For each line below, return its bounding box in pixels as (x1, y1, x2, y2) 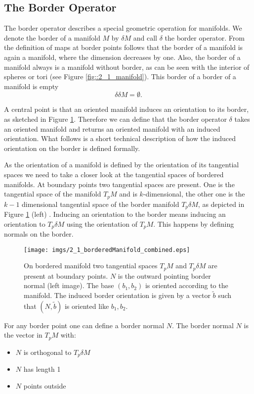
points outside (23, 380, 66, 391)
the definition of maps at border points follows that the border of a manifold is (4, 42, 243, 52)
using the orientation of (66, 218, 137, 229)
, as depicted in (198, 198, 245, 209)
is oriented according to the (145, 280, 228, 291)
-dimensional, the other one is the (143, 189, 245, 199)
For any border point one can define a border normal (4, 320, 165, 330)
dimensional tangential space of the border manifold (22, 198, 179, 209)
